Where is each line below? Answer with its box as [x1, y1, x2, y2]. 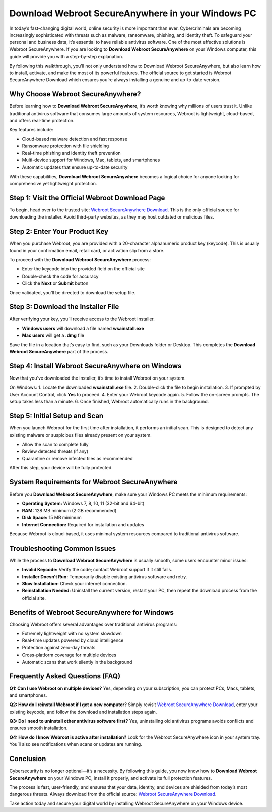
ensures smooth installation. [9, 725, 68, 731]
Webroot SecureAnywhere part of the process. [9, 349, 108, 355]
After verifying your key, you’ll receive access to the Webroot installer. [9, 316, 155, 322]
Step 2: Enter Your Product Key [9, 227, 108, 236]
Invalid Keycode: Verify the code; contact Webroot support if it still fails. [22, 567, 172, 573]
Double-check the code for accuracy [22, 273, 99, 279]
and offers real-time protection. [9, 117, 75, 123]
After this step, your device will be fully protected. [9, 465, 113, 471]
